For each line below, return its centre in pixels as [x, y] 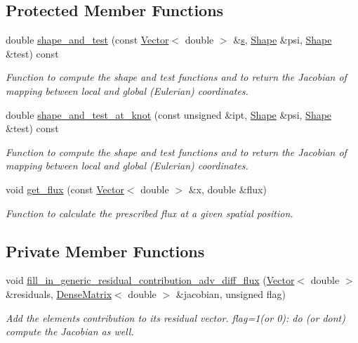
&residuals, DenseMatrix [59, 293]
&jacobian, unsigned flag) [231, 293]
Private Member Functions [105, 251]
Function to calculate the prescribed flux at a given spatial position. [150, 213]
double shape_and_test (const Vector [87, 40]
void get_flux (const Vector [65, 189]
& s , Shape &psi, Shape [283, 40]
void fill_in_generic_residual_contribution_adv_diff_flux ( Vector [150, 280]
